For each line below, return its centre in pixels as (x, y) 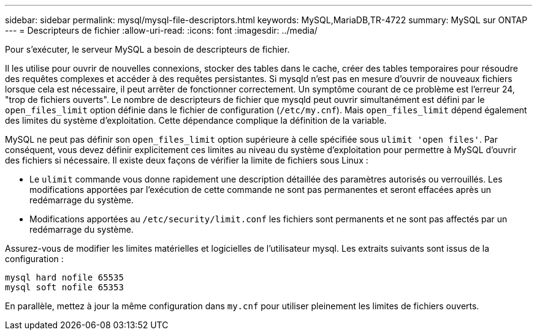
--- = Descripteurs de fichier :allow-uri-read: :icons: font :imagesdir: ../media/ (161, 30)
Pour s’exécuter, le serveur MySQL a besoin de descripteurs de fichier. (147, 49)
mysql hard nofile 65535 (64, 277)
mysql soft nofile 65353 (64, 287)
